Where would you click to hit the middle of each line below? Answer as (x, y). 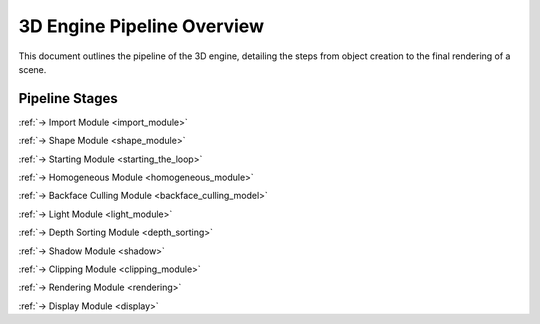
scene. (32, 69)
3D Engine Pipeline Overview (141, 26)
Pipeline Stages (68, 98)
